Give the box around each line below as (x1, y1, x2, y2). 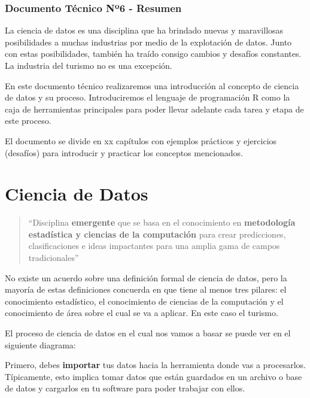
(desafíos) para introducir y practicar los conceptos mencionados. (5, 146, 244, 159)
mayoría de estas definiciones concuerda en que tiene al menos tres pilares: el (5, 283, 287, 296)
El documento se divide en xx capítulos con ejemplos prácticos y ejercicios (5, 134, 277, 147)
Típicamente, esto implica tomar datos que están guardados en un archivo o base (5, 370, 302, 382)
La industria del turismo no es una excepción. (5, 59, 172, 71)
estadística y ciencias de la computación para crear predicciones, (28, 227, 286, 240)
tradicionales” (28, 251, 79, 264)
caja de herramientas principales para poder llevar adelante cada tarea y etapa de (5, 102, 304, 115)
